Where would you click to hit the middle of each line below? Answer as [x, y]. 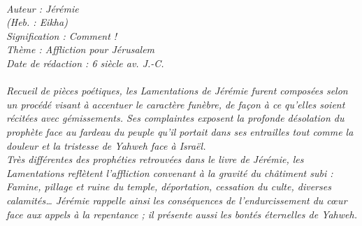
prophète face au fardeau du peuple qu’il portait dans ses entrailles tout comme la [180, 131]
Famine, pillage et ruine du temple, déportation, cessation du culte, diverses [169, 186]
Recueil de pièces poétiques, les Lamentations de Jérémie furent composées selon [177, 91]
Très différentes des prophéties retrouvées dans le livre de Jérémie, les [155, 159]
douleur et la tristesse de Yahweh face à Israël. [106, 145]
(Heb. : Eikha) [37, 22]
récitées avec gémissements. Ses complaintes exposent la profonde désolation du [175, 118]
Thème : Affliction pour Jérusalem [81, 49]
